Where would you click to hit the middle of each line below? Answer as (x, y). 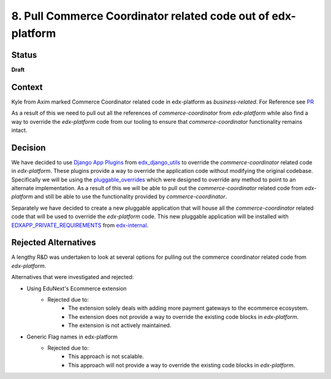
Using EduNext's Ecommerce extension (77, 288)
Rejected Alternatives (54, 243)
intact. (19, 130)
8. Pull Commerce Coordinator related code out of (140, 16)
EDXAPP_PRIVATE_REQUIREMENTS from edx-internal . (80, 225)
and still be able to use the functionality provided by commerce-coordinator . (131, 197)
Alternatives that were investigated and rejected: (73, 277)
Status (24, 55)
